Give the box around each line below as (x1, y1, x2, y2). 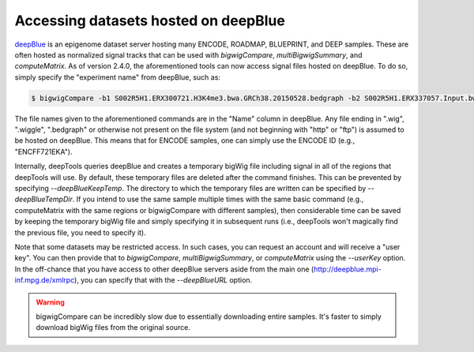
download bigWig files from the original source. (36, 323, 191, 332)
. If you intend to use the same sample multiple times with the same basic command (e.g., (72, 194, 364, 204)
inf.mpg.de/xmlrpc (14, 275, 75, 285)
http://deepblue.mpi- (313, 264, 382, 274)
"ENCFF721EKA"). (14, 147, 73, 156)
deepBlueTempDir (14, 194, 73, 204)
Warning (36, 297, 65, 307)
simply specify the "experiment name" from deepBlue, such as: (14, 72, 221, 82)
